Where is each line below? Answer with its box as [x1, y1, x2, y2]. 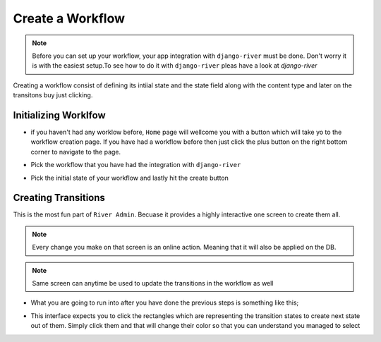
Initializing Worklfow [13, 109, 106, 121]
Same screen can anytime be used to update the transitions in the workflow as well [32, 279, 274, 288]
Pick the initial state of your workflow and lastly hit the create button [30, 173, 229, 182]
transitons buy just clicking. [13, 91, 93, 99]
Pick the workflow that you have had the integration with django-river [30, 161, 241, 169]
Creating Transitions [13, 192, 106, 204]
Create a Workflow [13, 11, 126, 26]
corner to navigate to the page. [30, 147, 121, 156]
